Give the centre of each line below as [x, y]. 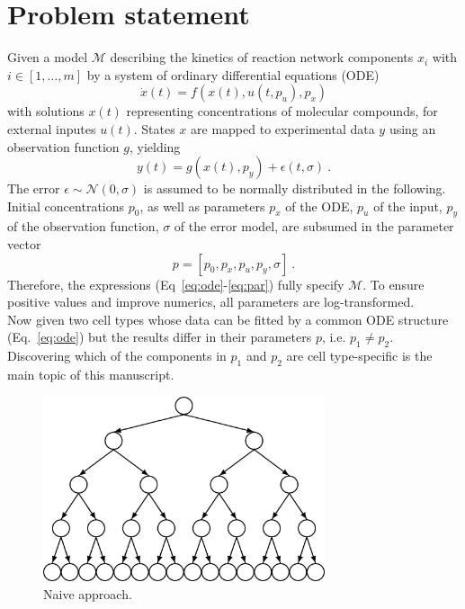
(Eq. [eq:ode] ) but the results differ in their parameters [160, 337]
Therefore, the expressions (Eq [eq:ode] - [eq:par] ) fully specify [176, 284]
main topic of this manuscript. [91, 375]
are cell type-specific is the [359, 356]
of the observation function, [83, 226]
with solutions [46, 111]
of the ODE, [319, 206]
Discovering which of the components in [117, 356]
